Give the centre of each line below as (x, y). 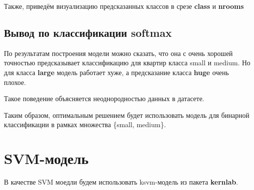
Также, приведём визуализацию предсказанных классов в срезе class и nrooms (124, 6)
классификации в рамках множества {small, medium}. (85, 124)
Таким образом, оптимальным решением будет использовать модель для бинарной (127, 115)
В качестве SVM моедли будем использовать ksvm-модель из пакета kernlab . (121, 182)
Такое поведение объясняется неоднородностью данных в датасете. (104, 98)
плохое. (15, 82)
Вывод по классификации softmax (88, 32)
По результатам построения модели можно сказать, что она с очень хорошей (118, 53)
